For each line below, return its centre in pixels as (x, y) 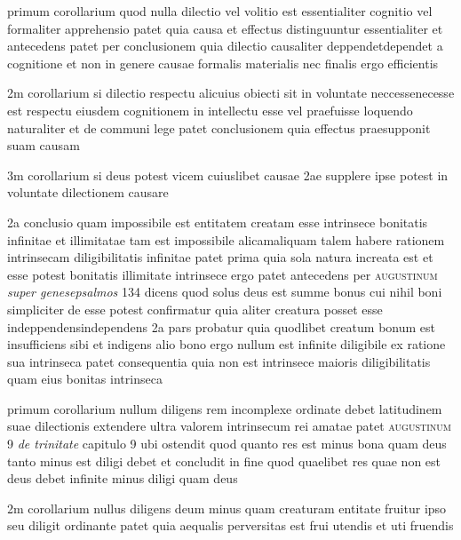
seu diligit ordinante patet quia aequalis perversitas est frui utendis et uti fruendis (230, 525)
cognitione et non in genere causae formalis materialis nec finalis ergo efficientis (223, 63)
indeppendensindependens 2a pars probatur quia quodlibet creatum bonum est (221, 326)
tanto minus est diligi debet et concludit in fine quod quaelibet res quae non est (224, 461)
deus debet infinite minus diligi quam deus (123, 478)
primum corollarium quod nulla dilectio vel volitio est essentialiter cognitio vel (220, 11)
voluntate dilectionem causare (88, 192)
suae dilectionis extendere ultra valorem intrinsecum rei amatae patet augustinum (229, 426)
